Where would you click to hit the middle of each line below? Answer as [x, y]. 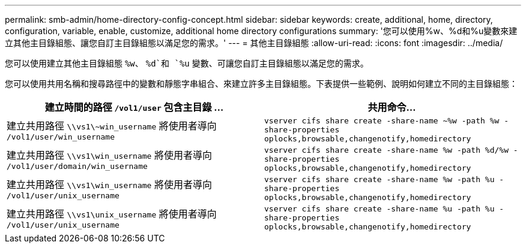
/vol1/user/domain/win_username [77, 166]
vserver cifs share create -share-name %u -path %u [379, 209]
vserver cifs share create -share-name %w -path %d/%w [386, 150]
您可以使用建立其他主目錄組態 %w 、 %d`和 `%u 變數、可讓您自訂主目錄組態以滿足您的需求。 [187, 63]
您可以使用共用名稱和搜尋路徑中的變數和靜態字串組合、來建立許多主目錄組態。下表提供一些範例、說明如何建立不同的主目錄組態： [261, 84]
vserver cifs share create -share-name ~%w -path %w [382, 121]
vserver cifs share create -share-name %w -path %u [379, 179]
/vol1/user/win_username [61, 137]
